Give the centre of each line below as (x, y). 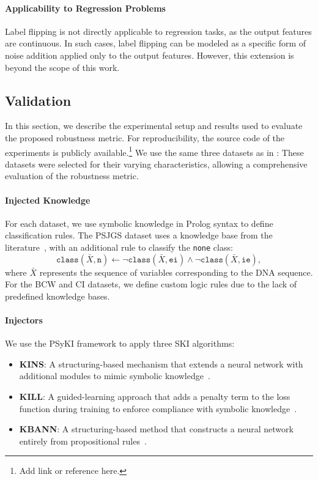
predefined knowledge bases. (57, 296)
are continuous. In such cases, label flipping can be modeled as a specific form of (156, 43)
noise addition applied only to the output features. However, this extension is (150, 55)
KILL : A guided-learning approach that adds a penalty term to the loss (155, 396)
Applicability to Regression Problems (85, 8)
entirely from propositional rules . (83, 441)
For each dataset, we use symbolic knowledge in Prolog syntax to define (139, 223)
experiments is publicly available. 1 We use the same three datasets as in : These (154, 151)
